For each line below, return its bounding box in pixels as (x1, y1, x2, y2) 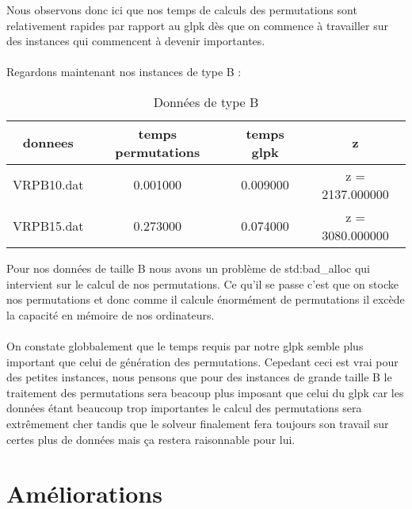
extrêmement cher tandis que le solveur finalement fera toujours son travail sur (6, 415, 389, 431)
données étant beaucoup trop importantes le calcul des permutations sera (6, 400, 362, 416)
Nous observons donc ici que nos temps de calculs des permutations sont (6, 2, 357, 17)
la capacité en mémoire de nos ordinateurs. (6, 306, 215, 323)
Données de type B (153, 92, 259, 111)
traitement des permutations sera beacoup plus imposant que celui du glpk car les (6, 384, 404, 400)
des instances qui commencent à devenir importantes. (6, 33, 265, 49)
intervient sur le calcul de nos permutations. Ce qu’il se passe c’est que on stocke (6, 275, 399, 292)
